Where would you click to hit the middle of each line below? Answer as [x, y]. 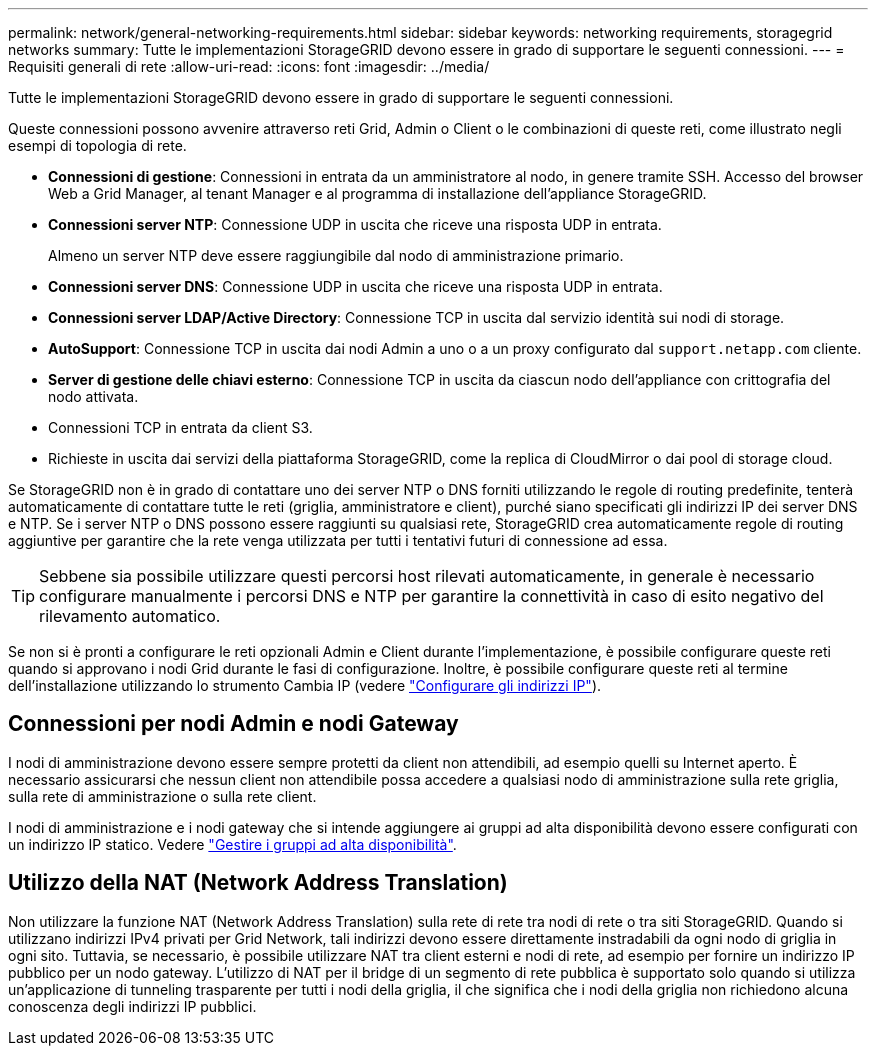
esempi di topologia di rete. [97, 145]
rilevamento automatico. [130, 616]
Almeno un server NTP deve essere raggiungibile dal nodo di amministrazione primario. [336, 255]
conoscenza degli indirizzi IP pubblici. [132, 1006]
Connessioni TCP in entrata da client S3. [180, 427]
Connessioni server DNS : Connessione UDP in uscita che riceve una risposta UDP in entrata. [355, 286]
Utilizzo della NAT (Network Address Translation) [258, 883]
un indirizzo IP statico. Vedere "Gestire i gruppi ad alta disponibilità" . [232, 844]
